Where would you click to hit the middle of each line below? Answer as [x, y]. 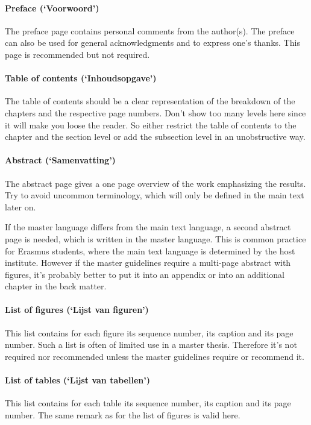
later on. [20, 206]
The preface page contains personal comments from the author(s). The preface [150, 30]
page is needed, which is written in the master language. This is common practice [155, 238]
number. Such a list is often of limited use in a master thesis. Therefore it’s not [151, 345]
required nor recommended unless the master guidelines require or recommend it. [155, 356]
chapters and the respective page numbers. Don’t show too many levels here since [155, 112]
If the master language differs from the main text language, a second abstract [148, 227]
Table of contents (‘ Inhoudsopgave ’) [81, 78]
